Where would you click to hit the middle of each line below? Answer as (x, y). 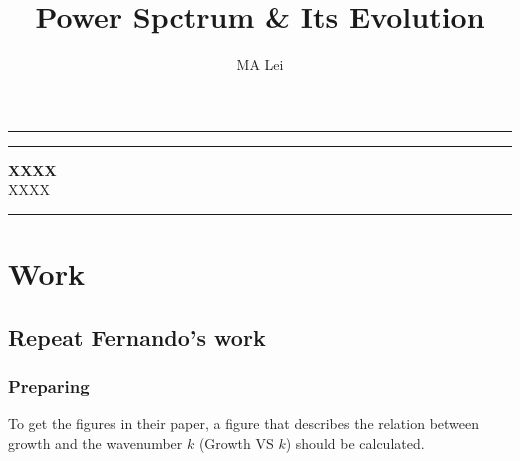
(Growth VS (236, 442)
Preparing (49, 385)
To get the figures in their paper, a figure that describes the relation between (244, 423)
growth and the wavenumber (95, 442)
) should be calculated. (355, 442)
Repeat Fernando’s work (137, 336)
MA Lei (260, 64)
